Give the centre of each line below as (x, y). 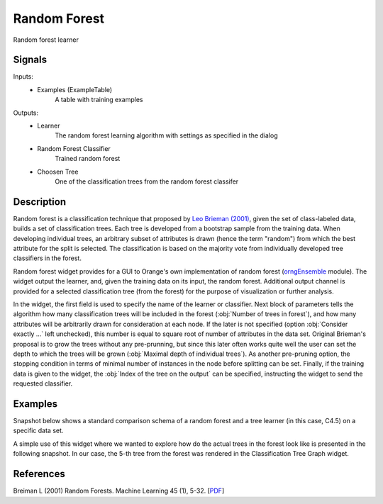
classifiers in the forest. (47, 258)
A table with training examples (99, 100)
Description (40, 202)
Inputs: (23, 77)
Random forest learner (46, 40)
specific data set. (38, 431)
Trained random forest (88, 159)
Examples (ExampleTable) (75, 89)
